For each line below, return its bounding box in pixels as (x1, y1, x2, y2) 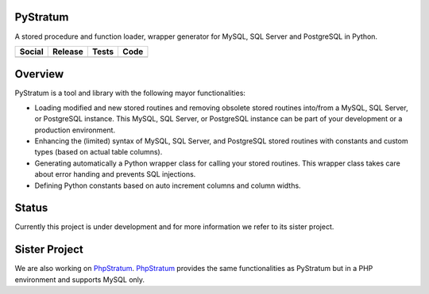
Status (14, 201, 48, 215)
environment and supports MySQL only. (14, 274, 145, 284)
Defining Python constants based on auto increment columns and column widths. (34, 181, 301, 190)
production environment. (34, 125, 115, 135)
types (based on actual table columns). (34, 147, 163, 157)
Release (52, 46, 83, 57)
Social (19, 46, 44, 57)
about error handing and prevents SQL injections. (34, 170, 196, 179)
